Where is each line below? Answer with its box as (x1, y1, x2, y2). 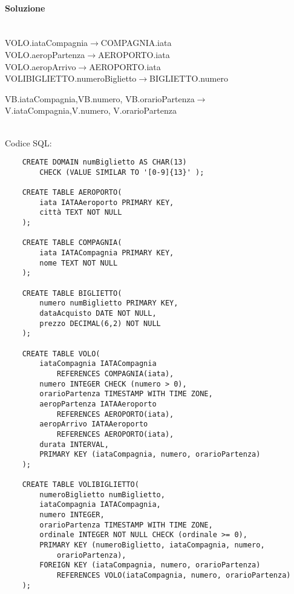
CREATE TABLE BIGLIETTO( (22, 289, 122, 298)
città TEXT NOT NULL (39, 208, 122, 217)
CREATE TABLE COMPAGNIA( (22, 238, 122, 247)
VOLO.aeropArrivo (5, 60, 76, 73)
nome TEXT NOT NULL (39, 258, 118, 267)
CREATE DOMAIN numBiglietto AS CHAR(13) (22, 158, 187, 167)
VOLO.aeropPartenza (5, 48, 85, 60)
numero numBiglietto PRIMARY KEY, (39, 299, 178, 308)
